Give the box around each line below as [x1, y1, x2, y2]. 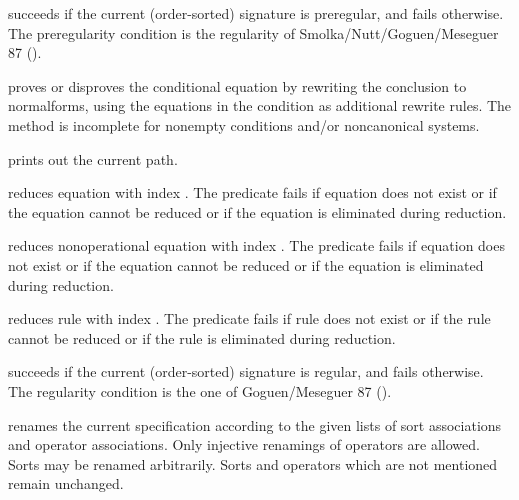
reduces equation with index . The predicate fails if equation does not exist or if [8, 182, 497, 203]
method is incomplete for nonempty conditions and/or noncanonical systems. [8, 114, 480, 135]
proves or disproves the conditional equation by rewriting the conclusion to [8, 75, 467, 96]
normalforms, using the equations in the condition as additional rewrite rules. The [8, 95, 512, 116]
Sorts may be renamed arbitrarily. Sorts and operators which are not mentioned [8, 453, 498, 474]
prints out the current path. [8, 148, 178, 169]
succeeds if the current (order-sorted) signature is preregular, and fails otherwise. [8, 3, 504, 23]
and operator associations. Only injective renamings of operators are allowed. [8, 434, 480, 455]
